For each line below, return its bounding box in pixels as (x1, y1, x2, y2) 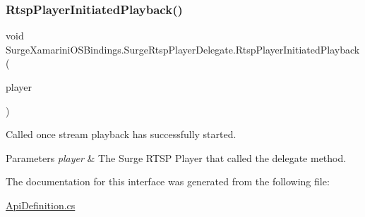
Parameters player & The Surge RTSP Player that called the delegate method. (6, 150, 347, 165)
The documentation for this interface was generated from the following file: (6, 174, 330, 189)
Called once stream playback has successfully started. (6, 127, 237, 142)
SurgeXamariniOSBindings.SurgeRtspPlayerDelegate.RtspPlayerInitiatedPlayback (6, 42, 360, 56)
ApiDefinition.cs (6, 197, 76, 212)
